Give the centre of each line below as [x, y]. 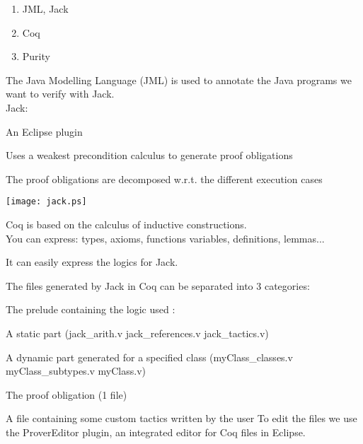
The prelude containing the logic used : [91, 309]
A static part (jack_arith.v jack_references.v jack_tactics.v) [137, 333]
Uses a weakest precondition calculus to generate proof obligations [149, 155]
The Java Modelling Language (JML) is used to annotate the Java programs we [179, 80]
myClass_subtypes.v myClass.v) [76, 371]
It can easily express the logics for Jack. [92, 262]
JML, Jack [45, 8]
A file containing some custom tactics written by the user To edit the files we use [181, 418]
